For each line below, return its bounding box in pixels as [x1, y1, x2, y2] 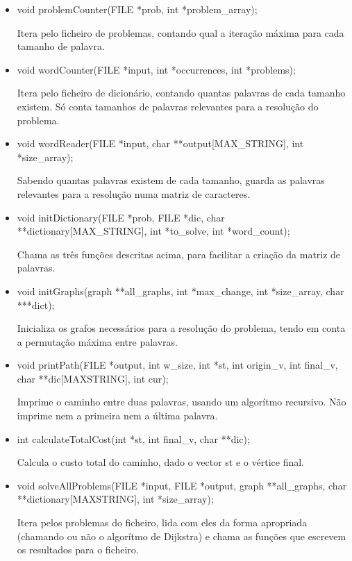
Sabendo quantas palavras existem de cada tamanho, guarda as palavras [17, 173, 325, 187]
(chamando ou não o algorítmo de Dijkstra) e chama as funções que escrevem [17, 528, 346, 543]
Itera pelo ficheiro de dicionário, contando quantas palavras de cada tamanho [17, 85, 346, 100]
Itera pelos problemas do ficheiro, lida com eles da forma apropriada [17, 515, 308, 530]
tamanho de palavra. [17, 39, 105, 53]
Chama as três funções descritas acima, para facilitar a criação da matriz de [17, 246, 341, 261]
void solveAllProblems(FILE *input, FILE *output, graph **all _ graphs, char [17, 478, 347, 492]
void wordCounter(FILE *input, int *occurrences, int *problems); [17, 62, 296, 76]
